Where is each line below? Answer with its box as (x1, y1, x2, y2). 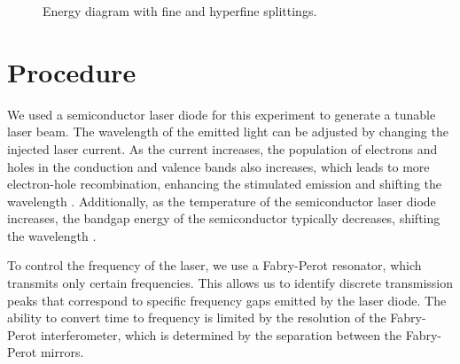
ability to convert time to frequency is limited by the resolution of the (7, 308, 386, 327)
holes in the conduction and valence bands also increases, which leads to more (7, 157, 430, 175)
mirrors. (40, 343, 84, 361)
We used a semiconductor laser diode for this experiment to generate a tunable (7, 105, 436, 123)
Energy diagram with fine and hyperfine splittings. (43, 2, 317, 19)
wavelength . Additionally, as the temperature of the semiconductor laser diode (7, 191, 436, 210)
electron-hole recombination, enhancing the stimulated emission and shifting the (7, 174, 442, 193)
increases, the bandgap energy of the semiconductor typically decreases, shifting (7, 209, 441, 228)
